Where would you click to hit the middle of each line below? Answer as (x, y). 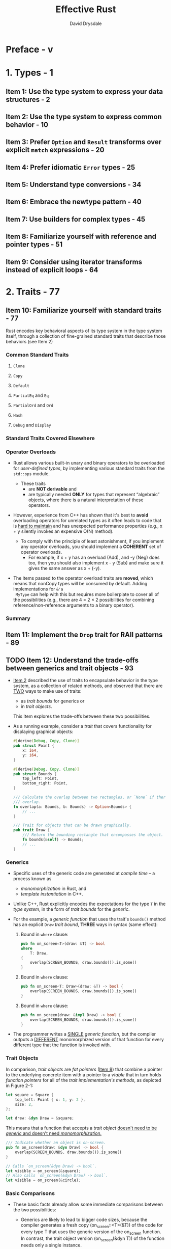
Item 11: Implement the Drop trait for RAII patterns (84, 635)
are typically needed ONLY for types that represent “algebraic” (94, 495)
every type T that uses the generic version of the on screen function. (91, 1232)
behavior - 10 (27, 125)
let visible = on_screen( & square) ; (43, 1171)
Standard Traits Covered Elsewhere (50, 438)
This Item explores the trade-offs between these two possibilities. (82, 716)
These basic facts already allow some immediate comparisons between (88, 1204)
